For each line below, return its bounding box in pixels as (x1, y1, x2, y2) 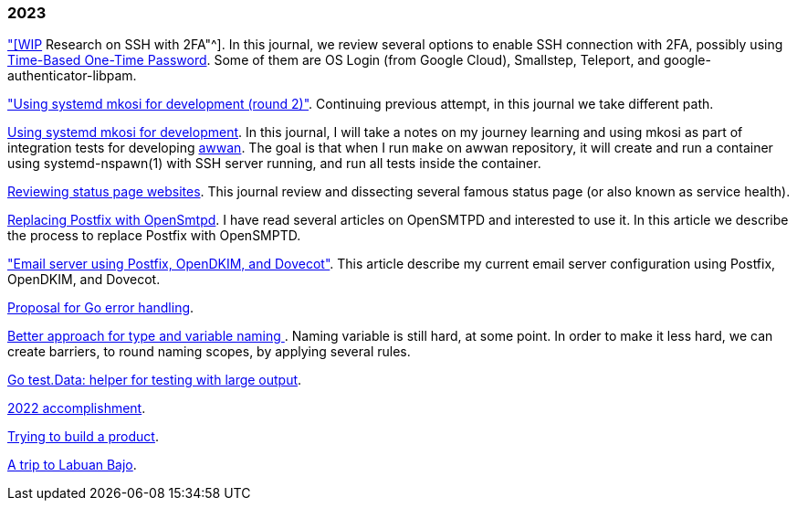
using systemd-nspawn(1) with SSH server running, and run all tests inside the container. (7, 155, 541, 172)
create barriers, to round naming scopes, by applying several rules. (7, 344, 411, 360)
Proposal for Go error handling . (7, 300, 194, 316)
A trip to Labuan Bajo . (7, 457, 137, 473)
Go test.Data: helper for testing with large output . (7, 372, 302, 388)
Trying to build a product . (7, 429, 159, 445)
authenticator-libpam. (7, 68, 137, 84)
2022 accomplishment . (7, 400, 146, 417)
